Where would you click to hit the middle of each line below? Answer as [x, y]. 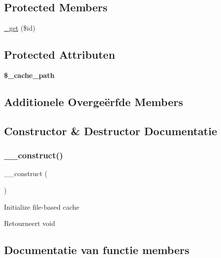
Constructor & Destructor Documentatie [110, 130]
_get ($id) [20, 28]
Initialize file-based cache [42, 206]
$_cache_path [29, 75]
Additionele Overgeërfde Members [93, 101]
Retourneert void [30, 223]
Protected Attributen [60, 55]
